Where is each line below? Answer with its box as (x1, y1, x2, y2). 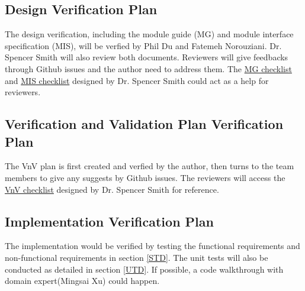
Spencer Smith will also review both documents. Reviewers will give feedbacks (5, 51, 288, 63)
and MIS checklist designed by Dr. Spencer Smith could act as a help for (5, 74, 269, 86)
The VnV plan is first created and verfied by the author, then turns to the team (5, 160, 294, 172)
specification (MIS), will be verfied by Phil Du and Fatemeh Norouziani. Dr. (5, 39, 282, 51)
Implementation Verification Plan (5, 212, 214, 230)
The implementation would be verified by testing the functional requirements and (5, 240, 300, 252)
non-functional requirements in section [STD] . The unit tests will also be (5, 251, 268, 263)
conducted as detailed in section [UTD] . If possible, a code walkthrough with (5, 263, 284, 275)
